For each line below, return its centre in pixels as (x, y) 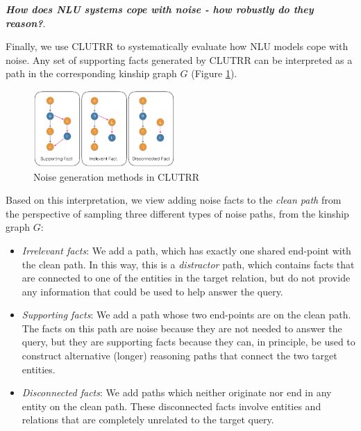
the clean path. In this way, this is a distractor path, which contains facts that (188, 264)
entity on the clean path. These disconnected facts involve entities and (171, 406)
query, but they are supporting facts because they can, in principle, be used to (188, 342)
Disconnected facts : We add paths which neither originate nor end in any (177, 392)
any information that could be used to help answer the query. (152, 291)
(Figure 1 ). (214, 73)
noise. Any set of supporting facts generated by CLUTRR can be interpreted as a (179, 59)
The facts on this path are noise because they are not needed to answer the (182, 328)
